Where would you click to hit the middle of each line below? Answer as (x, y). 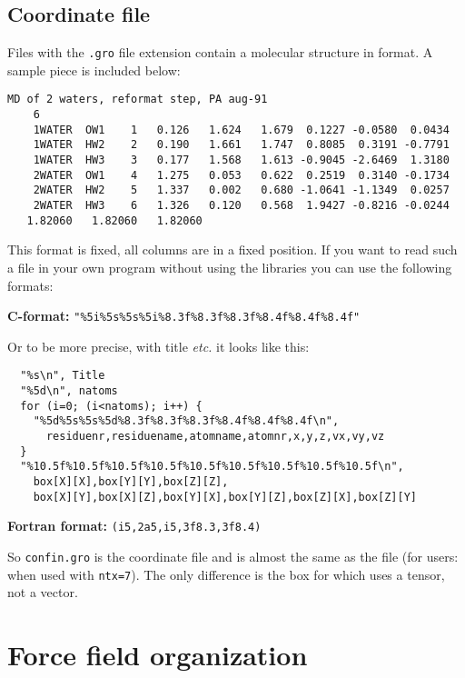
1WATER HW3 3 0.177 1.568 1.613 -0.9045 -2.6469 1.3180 (241, 160)
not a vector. (43, 592)
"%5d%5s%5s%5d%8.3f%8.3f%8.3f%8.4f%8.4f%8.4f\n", (186, 421)
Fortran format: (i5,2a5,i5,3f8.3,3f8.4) (134, 526)
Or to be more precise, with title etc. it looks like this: (158, 346)
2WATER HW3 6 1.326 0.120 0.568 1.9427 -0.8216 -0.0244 (241, 206)
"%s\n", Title (63, 376)
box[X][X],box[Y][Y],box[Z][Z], (131, 481)
